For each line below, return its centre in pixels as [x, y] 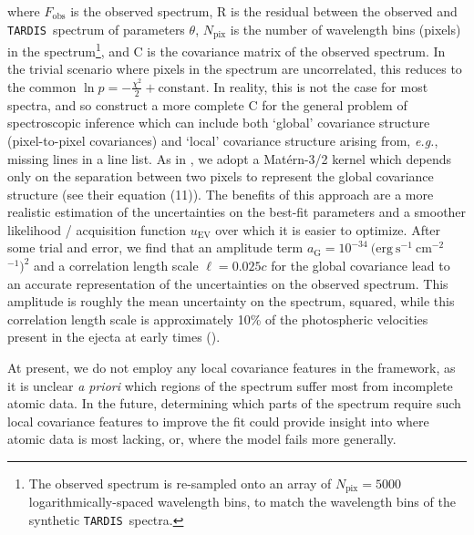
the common [42, 86]
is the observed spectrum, [142, 11]
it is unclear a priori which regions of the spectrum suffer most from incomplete [230, 385]
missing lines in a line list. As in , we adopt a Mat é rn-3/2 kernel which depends [230, 158]
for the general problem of [335, 104]
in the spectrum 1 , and [68, 50]
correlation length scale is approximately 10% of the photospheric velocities [218, 319]
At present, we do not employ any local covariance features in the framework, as [232, 368]
